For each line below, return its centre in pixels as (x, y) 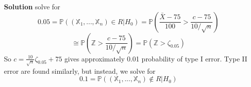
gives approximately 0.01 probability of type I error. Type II (156, 58)
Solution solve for (32, 6)
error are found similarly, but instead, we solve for (80, 71)
